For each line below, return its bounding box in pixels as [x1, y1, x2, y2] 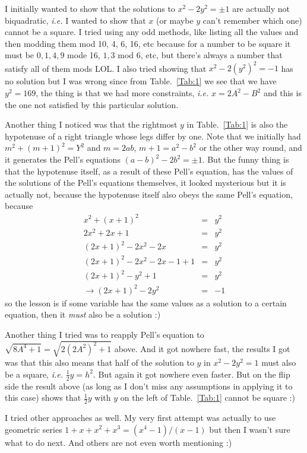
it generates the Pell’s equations [5, 153, 121, 166]
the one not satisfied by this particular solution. [5, 98, 179, 110]
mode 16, [67, 49, 100, 61]
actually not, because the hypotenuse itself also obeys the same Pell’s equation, [5, 188, 293, 200]
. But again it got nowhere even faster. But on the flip [93, 368, 290, 380]
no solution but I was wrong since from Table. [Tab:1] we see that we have [5, 75, 277, 87]
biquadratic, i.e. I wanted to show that [5, 14, 146, 26]
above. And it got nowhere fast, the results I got [114, 342, 290, 354]
